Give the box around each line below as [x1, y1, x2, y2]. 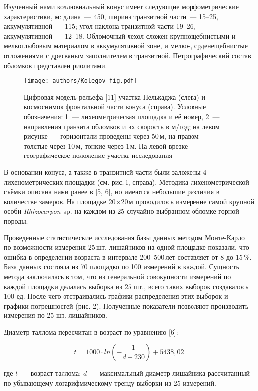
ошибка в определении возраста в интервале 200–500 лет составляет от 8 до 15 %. [4, 251, 252, 262]
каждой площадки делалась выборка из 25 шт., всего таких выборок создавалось [4, 281, 249, 291]
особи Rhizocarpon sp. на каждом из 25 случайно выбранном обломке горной [4, 206, 239, 216]
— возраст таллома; [21, 368, 81, 378]
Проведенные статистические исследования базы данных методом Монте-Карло [4, 232, 245, 242]
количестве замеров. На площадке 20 [4, 196, 116, 206]
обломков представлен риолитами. [4, 60, 107, 70]
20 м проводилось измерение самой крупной [121, 196, 254, 206]
